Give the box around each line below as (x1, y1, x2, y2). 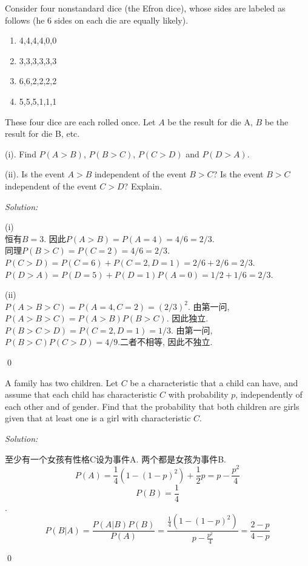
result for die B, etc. (5, 127, 80, 140)
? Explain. (124, 179, 162, 192)
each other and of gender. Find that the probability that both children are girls (5, 400, 300, 412)
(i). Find (5, 147, 36, 160)
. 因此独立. (166, 312, 209, 324)
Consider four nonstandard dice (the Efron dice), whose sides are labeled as (5, 2, 286, 14)
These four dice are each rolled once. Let (5, 115, 156, 128)
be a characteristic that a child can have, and (130, 376, 298, 389)
